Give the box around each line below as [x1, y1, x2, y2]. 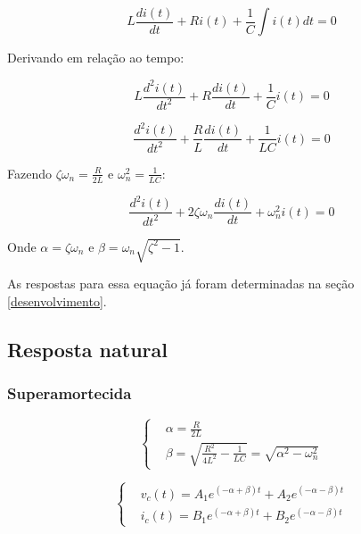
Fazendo [7, 163, 52, 182]
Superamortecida [7, 382, 132, 405]
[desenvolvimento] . [7, 291, 107, 310]
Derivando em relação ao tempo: [7, 48, 185, 67]
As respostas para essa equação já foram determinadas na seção [7, 274, 355, 293]
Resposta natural [7, 335, 168, 363]
